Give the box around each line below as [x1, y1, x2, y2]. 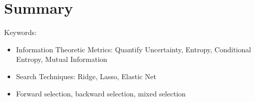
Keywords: [4, 27, 37, 38]
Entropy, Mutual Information [16, 54, 107, 64]
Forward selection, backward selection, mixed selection [16, 88, 186, 98]
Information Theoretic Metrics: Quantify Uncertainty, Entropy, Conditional [16, 44, 251, 54]
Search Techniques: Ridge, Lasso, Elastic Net [16, 71, 156, 81]
